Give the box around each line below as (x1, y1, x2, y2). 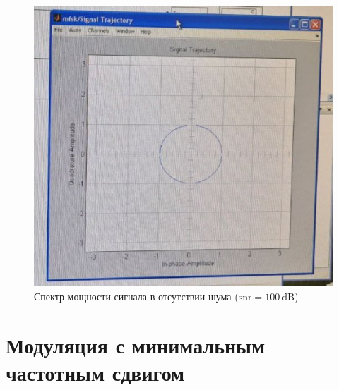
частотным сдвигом (6, 358, 185, 386)
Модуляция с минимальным (6, 330, 266, 359)
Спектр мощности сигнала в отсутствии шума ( (34, 288, 239, 303)
